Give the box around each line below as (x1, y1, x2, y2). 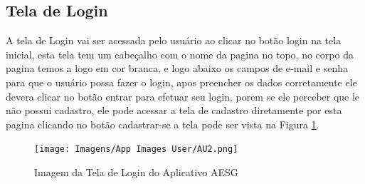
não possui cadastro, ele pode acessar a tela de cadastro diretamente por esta (6, 103, 342, 118)
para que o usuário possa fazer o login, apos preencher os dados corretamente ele (6, 74, 357, 89)
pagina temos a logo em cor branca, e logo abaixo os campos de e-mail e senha (6, 61, 348, 76)
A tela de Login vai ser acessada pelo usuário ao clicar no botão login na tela (6, 33, 342, 48)
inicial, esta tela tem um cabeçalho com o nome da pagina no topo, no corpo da (6, 46, 354, 61)
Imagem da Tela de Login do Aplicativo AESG (34, 165, 238, 180)
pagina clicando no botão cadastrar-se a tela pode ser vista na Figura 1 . (6, 116, 319, 131)
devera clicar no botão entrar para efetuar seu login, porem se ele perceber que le (6, 88, 360, 103)
